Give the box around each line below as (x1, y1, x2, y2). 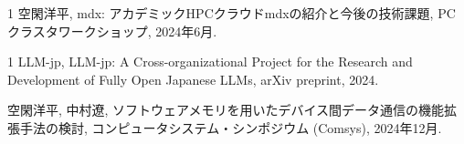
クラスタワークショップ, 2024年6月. (7, 21, 217, 40)
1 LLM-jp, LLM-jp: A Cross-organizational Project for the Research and (7, 52, 413, 71)
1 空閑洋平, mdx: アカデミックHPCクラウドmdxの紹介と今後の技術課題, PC (7, 4, 456, 22)
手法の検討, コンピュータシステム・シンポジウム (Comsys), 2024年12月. (19, 118, 442, 137)
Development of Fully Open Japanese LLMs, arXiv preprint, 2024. (7, 69, 379, 88)
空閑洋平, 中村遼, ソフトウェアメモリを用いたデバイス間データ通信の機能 (7, 100, 444, 119)
